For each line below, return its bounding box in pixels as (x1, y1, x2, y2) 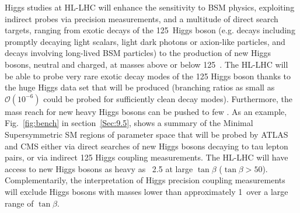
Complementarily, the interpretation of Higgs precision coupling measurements (5, 174, 285, 186)
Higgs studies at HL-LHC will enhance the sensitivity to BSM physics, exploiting (5, 1, 295, 13)
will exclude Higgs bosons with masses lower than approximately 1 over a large (5, 185, 288, 197)
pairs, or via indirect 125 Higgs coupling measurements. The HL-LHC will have (5, 151, 288, 163)
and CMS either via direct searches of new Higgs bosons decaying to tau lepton (5, 139, 288, 152)
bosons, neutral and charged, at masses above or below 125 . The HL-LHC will (5, 58, 288, 70)
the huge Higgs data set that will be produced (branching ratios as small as (5, 81, 275, 93)
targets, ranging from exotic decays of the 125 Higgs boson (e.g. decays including (5, 24, 295, 36)
